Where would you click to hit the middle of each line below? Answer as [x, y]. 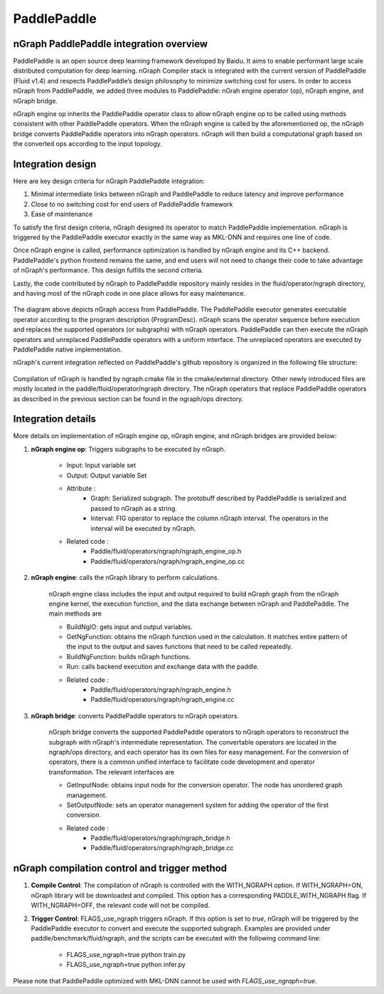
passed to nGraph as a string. [134, 508]
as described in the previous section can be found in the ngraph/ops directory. [128, 398]
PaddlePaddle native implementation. [68, 349]
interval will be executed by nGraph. [143, 528]
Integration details [54, 419]
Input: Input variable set [101, 465]
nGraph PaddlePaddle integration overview [111, 44]
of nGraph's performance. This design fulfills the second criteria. [108, 270]
